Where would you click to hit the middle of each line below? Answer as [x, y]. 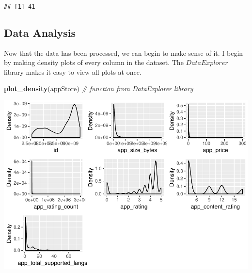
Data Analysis [40, 32]
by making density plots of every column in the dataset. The [94, 62]
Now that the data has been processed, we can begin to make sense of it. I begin [124, 53]
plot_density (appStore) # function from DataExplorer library [99, 88]
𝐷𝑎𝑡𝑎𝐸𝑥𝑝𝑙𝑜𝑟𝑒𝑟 [207, 63]
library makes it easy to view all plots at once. [73, 72]
